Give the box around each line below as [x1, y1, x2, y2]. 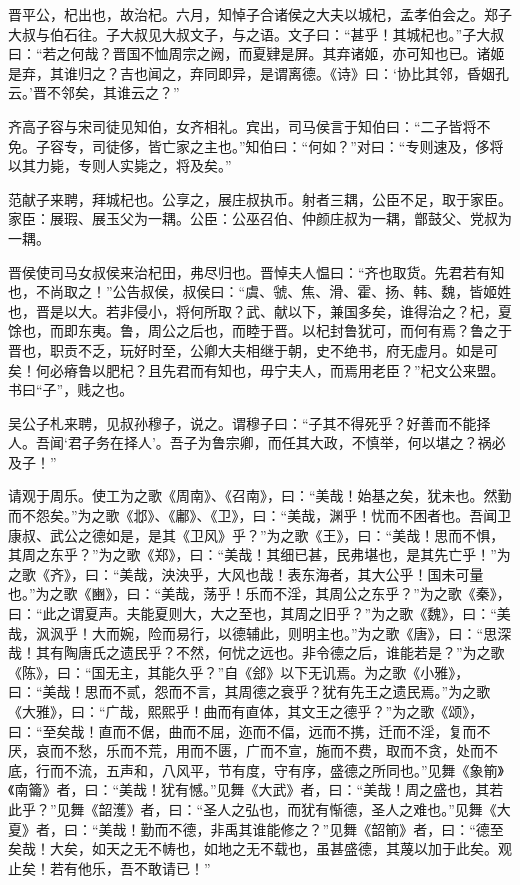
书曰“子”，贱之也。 [8, 379, 134, 400]
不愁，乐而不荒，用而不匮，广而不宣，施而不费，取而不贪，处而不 [63, 740, 498, 761]
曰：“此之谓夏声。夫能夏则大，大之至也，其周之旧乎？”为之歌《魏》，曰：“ [8, 603, 497, 624]
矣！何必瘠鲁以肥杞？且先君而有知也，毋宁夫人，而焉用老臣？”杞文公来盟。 [8, 359, 505, 380]
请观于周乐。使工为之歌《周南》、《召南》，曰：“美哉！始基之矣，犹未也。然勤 [8, 485, 512, 506]
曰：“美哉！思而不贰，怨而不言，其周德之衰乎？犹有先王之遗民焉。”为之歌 [8, 681, 491, 702]
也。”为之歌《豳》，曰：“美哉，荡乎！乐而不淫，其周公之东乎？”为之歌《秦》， [8, 583, 511, 604]
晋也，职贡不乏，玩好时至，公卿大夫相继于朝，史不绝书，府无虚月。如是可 [8, 339, 498, 360]
